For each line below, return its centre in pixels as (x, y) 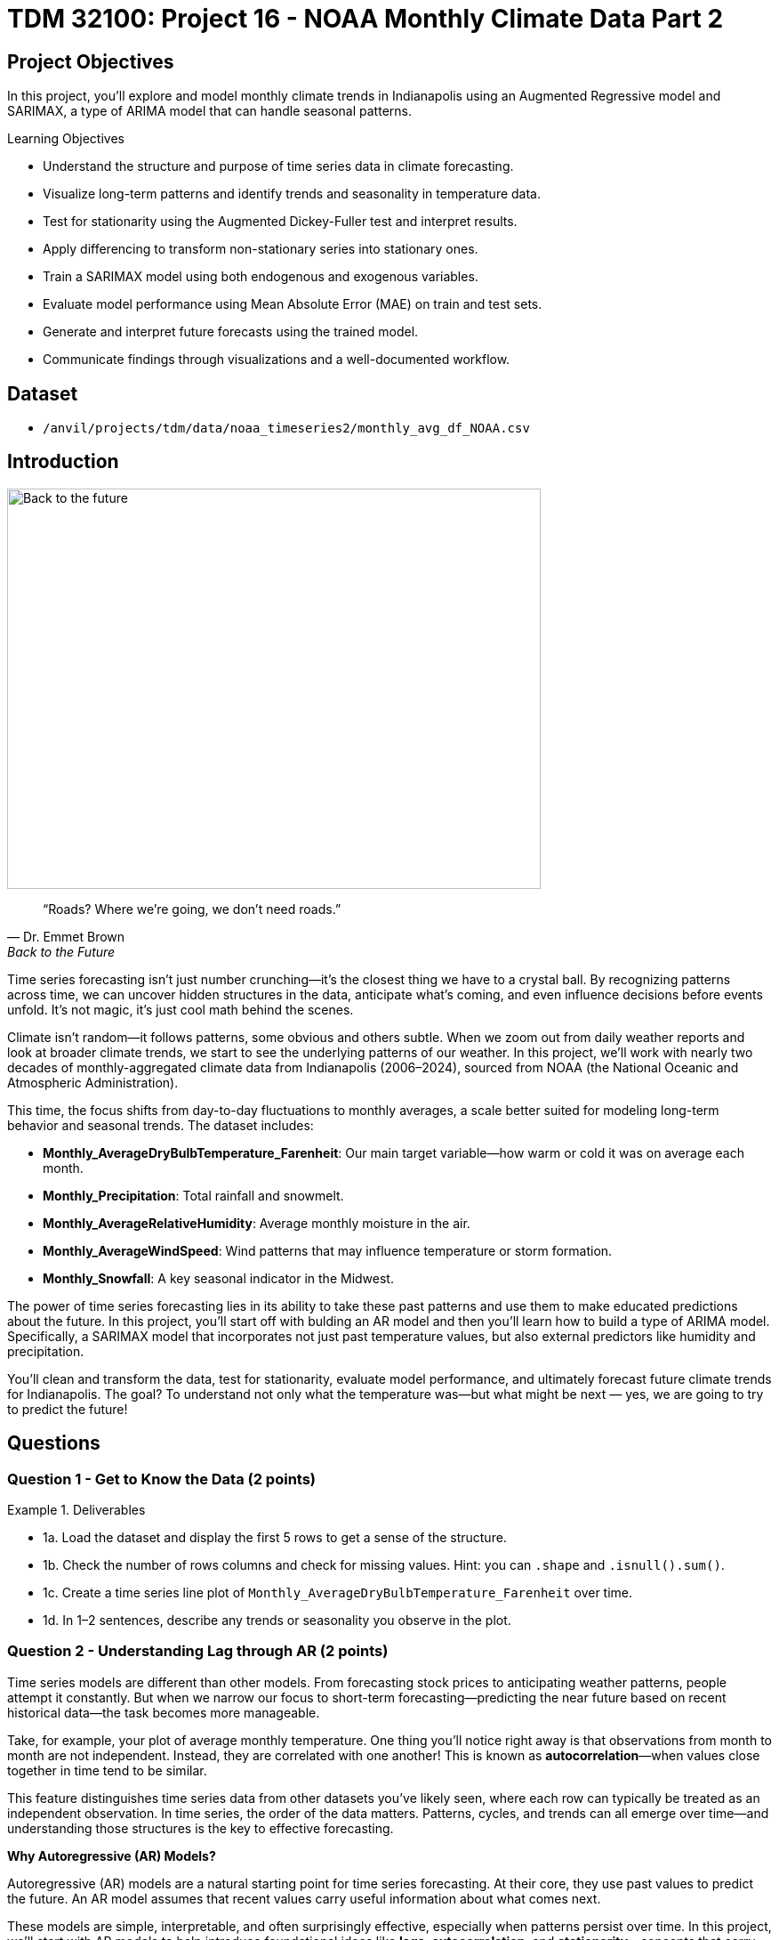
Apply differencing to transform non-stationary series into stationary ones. (261, 249)
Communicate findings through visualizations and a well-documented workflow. (277, 360)
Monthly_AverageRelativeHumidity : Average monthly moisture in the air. (257, 1223)
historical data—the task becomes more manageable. (164, 1712)
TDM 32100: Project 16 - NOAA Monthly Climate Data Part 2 (365, 19)
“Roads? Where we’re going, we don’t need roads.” (192, 909)
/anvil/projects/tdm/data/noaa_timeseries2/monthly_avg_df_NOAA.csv (286, 428)
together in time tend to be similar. (107, 1770)
